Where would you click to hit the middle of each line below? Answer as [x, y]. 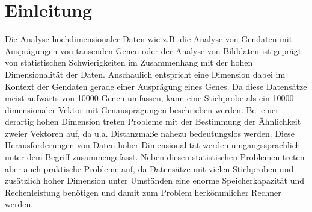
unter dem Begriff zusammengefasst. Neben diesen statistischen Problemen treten [155, 157]
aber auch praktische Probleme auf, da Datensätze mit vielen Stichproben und [149, 168]
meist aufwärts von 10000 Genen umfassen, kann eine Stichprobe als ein [137, 98]
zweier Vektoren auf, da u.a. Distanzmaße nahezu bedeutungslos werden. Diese [150, 133]
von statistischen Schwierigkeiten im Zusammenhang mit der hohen [129, 62]
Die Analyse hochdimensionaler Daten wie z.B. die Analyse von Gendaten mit [149, 39]
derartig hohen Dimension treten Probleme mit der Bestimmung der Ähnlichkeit [153, 121]
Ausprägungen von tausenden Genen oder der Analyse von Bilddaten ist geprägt [153, 50]
